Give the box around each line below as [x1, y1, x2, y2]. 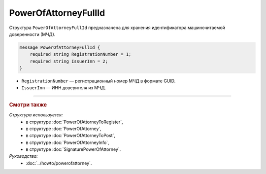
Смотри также [9, 101, 47, 108]
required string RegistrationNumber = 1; [30, 52, 132, 57]
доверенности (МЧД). [9, 31, 56, 37]
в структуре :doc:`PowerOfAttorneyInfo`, [26, 139, 109, 145]
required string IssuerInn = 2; [30, 58, 108, 64]
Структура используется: [9, 112, 63, 118]
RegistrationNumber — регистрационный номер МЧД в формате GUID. [21, 78, 176, 84]
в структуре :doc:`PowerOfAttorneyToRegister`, [26, 119, 123, 125]
